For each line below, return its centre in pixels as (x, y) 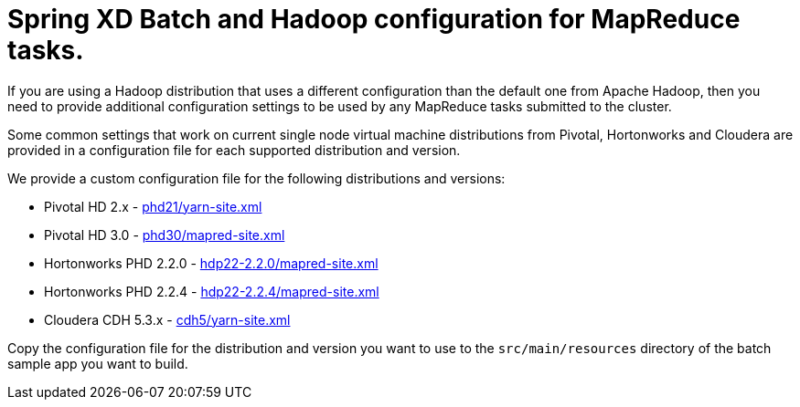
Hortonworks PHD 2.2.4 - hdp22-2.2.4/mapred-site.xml (212, 291)
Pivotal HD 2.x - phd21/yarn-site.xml (153, 206)
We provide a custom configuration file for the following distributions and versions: (256, 178)
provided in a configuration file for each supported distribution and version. (234, 150)
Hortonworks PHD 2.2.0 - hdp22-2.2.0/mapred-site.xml (211, 263)
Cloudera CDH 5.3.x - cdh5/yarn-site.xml (167, 319)
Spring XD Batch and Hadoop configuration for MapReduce (374, 19)
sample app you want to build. (98, 363)
